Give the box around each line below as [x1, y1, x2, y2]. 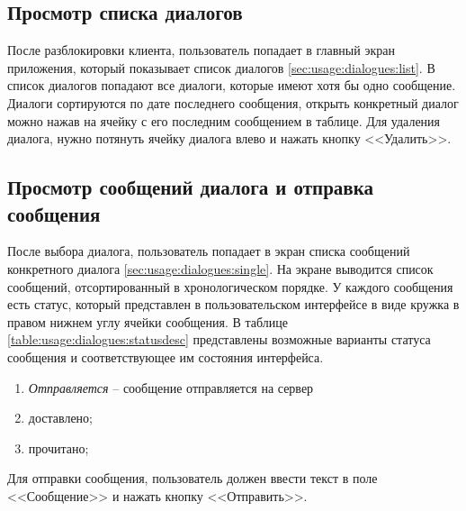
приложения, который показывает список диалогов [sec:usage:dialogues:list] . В [7, 58, 435, 77]
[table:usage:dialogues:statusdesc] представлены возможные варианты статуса [7, 330, 431, 349]
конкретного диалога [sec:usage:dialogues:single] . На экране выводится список [7, 259, 434, 278]
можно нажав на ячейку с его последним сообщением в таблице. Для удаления [7, 111, 441, 130]
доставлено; [28, 408, 93, 427]
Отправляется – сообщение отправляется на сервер [28, 378, 314, 397]
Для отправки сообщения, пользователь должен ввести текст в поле [7, 469, 378, 488]
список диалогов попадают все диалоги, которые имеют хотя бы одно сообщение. [7, 76, 456, 95]
